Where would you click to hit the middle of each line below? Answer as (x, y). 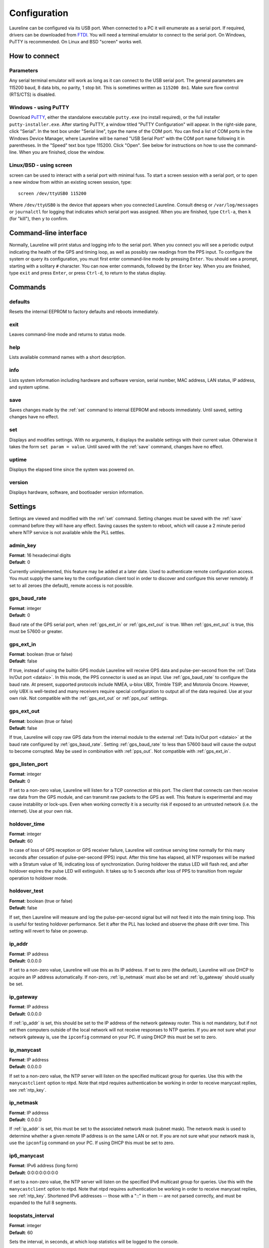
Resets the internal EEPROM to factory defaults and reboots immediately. (84, 312)
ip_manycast (25, 1050)
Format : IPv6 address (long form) (44, 1166)
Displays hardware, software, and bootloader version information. (76, 492)
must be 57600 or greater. (36, 631)
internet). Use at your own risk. (41, 811)
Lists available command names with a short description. (67, 357)
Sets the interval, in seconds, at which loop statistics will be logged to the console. (94, 1242)
